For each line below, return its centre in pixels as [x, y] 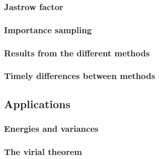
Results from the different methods [77, 53]
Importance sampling [48, 29]
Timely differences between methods [80, 76]
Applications [37, 103]
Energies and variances [51, 129]
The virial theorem [43, 151]
